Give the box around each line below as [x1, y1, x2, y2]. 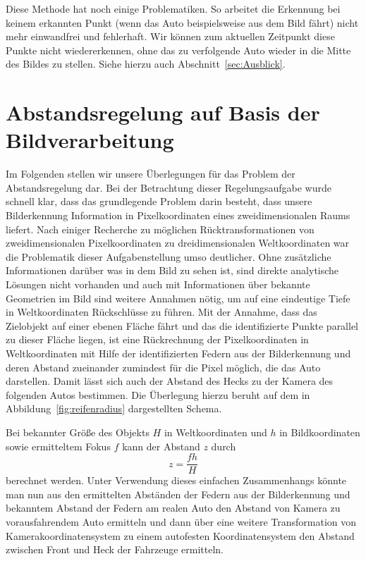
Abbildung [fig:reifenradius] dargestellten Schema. [6, 401, 222, 416]
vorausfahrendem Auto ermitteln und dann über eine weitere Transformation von [6, 514, 357, 529]
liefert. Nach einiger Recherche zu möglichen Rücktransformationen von [6, 221, 315, 236]
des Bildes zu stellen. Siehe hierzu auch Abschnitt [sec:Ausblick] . [6, 56, 286, 71]
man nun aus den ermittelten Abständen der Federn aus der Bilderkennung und [6, 486, 350, 501]
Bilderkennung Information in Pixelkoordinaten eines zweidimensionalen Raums [6, 208, 350, 223]
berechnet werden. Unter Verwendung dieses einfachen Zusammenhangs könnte [6, 473, 347, 488]
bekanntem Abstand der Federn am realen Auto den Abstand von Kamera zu [6, 500, 341, 515]
